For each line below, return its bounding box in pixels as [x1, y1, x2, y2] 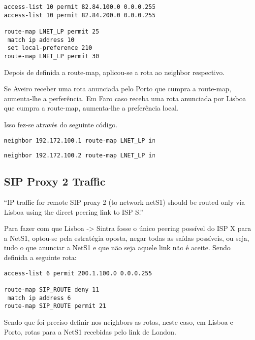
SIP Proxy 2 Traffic [4, 174, 105, 189]
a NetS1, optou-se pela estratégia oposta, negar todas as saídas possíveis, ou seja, [4, 232, 249, 243]
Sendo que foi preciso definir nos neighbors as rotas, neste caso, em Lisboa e [4, 316, 233, 327]
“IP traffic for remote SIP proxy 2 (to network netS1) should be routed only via [4, 197, 245, 207]
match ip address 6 [7, 294, 71, 302]
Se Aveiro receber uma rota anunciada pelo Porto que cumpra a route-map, [4, 83, 231, 94]
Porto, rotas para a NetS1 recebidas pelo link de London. [4, 326, 176, 337]
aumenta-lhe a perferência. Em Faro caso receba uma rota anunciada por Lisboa [4, 93, 246, 103]
